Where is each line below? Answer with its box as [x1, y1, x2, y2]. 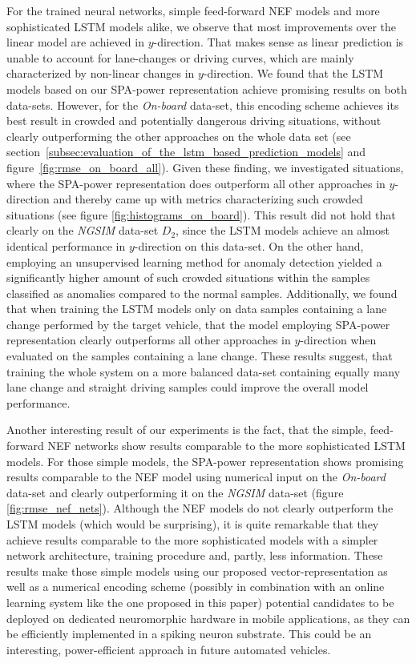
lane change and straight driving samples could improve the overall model [6, 379, 369, 396]
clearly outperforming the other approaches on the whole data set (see [6, 127, 351, 144]
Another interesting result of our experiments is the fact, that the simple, [6, 421, 366, 438]
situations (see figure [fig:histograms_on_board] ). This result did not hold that [6, 206, 396, 223]
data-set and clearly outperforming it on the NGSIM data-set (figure [6, 484, 344, 500]
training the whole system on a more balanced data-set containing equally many [6, 363, 401, 380]
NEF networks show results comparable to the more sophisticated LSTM [47, 437, 406, 454]
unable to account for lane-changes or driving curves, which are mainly [6, 49, 354, 66]
